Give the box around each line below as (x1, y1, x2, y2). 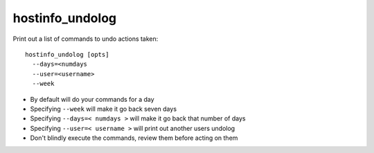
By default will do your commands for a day (30, 95, 155, 103)
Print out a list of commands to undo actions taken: (12, 35, 159, 43)
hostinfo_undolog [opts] (25, 51, 109, 58)
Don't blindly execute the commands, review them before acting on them (30, 134, 238, 142)
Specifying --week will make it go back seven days (30, 105, 177, 113)
